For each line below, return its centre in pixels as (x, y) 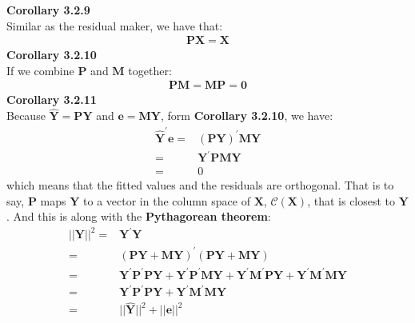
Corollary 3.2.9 (48, 10)
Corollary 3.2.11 (52, 100)
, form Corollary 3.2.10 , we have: (247, 116)
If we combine (40, 70)
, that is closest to (351, 200)
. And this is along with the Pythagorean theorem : (139, 216)
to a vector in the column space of (167, 200)
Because (26, 116)
